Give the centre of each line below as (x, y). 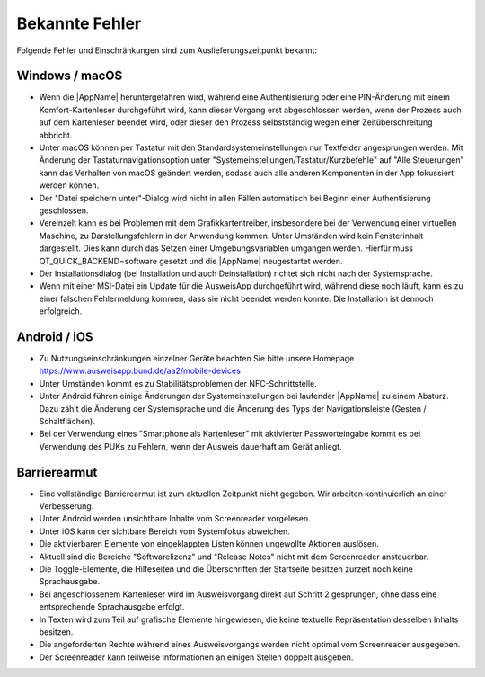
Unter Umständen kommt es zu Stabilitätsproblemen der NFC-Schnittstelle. (178, 383)
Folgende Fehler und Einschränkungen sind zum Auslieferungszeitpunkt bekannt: (167, 50)
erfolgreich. (61, 311)
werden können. (69, 185)
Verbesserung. (66, 506)
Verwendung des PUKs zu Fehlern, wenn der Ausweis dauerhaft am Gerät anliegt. (190, 446)
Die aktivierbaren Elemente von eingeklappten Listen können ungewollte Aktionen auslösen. (209, 544)
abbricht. (56, 135)
